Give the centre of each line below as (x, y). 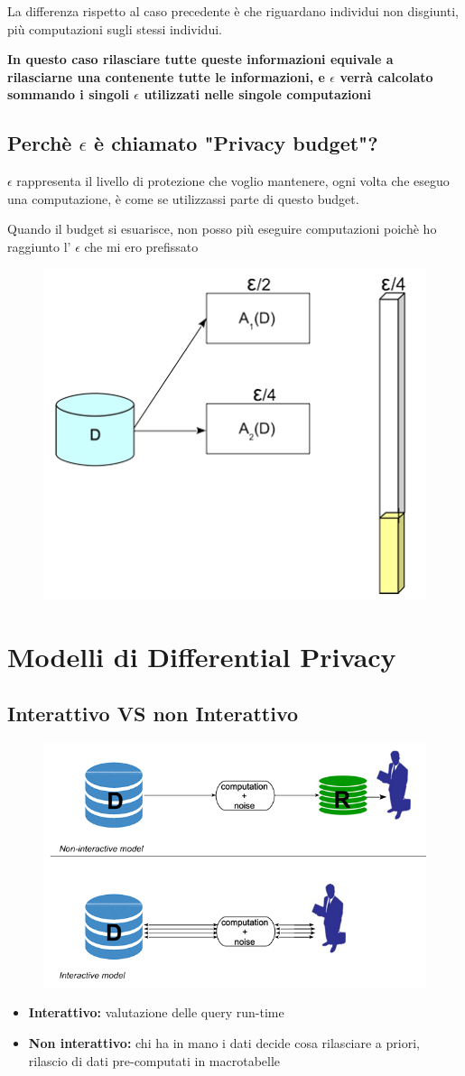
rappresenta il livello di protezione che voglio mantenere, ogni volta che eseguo (233, 181)
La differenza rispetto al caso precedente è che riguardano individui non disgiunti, (233, 11)
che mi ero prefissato (141, 246)
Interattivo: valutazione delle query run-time (156, 1012)
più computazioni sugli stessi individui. (115, 28)
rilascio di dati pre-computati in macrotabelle (154, 1060)
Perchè (40, 143)
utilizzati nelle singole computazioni (257, 94)
